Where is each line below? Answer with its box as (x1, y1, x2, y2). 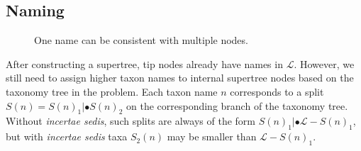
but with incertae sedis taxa (6, 129, 128, 144)
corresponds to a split (230, 84, 324, 99)
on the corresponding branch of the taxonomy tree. (126, 98, 348, 113)
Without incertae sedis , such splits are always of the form (6, 113, 256, 128)
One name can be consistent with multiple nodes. (34, 33, 248, 47)
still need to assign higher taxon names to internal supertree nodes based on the (6, 70, 354, 85)
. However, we (294, 56, 355, 71)
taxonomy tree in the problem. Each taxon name (6, 84, 218, 99)
